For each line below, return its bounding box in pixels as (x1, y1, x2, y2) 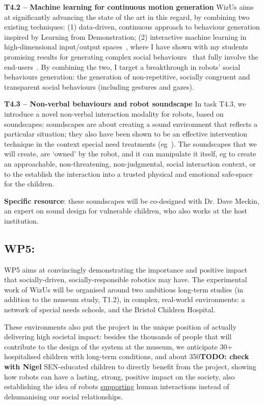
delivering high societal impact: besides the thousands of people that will (4, 331, 232, 342)
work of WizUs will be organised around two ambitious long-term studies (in (4, 284, 244, 294)
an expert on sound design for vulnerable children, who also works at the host (4, 205, 247, 216)
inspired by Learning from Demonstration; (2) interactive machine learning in (4, 31, 247, 42)
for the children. (4, 178, 55, 189)
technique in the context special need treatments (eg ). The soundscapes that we (4, 138, 257, 149)
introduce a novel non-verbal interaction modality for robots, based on (4, 108, 224, 119)
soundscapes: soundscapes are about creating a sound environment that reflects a (4, 118, 257, 129)
